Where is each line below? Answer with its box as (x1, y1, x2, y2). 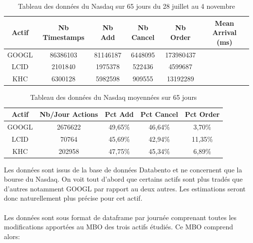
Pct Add (105, 109, 134, 119)
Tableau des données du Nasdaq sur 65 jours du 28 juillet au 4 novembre (18, 1, 235, 11)
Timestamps (42, 32, 85, 42)
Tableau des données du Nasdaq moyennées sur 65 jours (30, 92, 197, 102)
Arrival (212, 27, 237, 37)
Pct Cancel (140, 109, 178, 119)
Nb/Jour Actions (39, 109, 98, 119)
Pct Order (184, 109, 220, 119)
